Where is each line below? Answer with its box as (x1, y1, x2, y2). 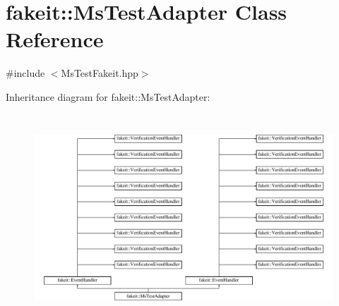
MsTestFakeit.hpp (61, 66, 138, 80)
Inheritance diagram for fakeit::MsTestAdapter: (6, 89, 210, 104)
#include (6, 66, 45, 80)
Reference (6, 25, 104, 54)
